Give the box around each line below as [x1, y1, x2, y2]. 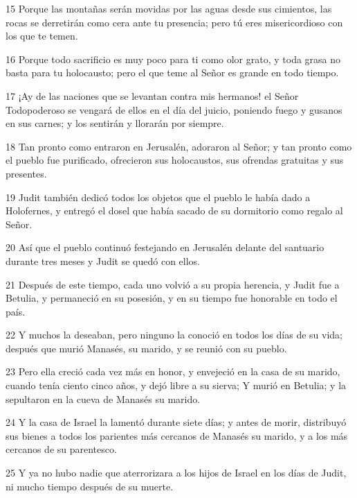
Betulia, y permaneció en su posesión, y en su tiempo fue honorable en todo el [6, 291, 338, 305]
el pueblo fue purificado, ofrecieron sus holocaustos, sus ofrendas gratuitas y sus [6, 153, 344, 167]
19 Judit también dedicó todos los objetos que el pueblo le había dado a [6, 189, 311, 204]
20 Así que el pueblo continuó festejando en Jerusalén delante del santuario [6, 240, 324, 255]
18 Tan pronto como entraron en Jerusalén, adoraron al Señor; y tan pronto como [6, 139, 352, 153]
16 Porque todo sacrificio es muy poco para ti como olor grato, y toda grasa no [6, 51, 341, 66]
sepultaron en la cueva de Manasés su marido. [6, 391, 201, 406]
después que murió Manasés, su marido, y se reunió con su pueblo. [6, 341, 287, 355]
